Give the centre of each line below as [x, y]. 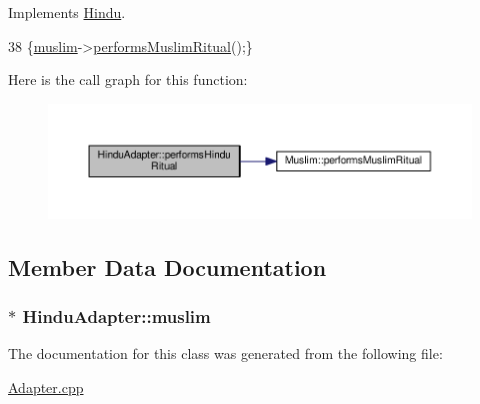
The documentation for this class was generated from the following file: [225, 353]
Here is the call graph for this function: [128, 79]
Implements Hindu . [67, 12]
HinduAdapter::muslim [116, 315]
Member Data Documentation [167, 266]
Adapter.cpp [46, 386]
